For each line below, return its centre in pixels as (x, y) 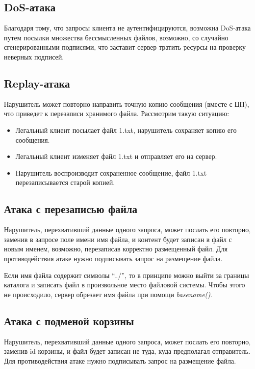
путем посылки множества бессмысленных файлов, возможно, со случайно (116, 37)
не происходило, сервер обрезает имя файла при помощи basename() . (108, 294)
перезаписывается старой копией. (65, 182)
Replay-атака (37, 83)
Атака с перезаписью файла (71, 209)
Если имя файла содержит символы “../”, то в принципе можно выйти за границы (127, 275)
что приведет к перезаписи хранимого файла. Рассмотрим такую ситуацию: (117, 113)
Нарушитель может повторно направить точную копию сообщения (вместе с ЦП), (127, 104)
